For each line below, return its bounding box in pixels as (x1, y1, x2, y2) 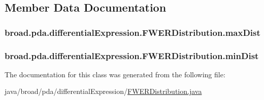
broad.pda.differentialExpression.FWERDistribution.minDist (5, 49, 259, 62)
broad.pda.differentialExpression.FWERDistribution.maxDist (5, 26, 260, 38)
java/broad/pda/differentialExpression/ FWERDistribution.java (5, 86, 202, 96)
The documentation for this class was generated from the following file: (5, 69, 225, 79)
